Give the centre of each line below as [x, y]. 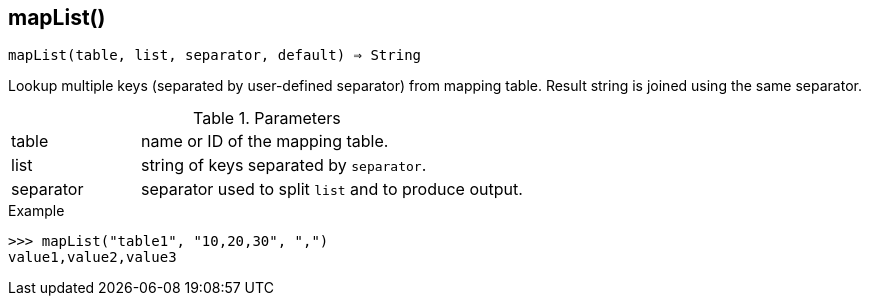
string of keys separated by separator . [283, 165]
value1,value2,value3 [92, 257]
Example [36, 211]
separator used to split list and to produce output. [331, 189]
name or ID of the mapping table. [264, 141]
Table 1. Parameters [267, 118]
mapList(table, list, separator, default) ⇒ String [215, 55]
